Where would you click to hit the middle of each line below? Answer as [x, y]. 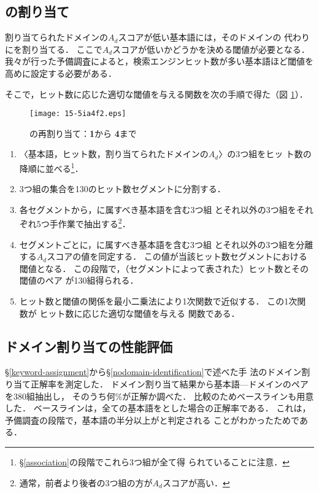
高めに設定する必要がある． [61, 73]
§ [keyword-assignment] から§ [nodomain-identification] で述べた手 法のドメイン [153, 372]
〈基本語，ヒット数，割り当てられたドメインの [114, 154]
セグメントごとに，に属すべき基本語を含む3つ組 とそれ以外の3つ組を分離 [166, 244]
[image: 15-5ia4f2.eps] [78, 114]
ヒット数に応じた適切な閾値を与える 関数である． [140, 313]
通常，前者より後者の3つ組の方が [86, 482]
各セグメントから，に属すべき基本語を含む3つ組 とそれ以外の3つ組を [158, 209]
